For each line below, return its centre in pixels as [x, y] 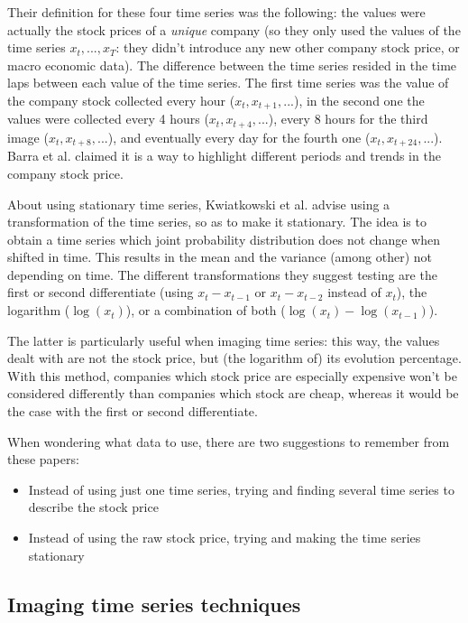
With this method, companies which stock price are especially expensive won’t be [232, 375]
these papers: [43, 459]
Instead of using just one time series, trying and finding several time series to [241, 489]
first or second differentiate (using [101, 292]
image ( [28, 137]
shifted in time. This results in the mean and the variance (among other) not [220, 257]
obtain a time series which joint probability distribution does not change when [224, 239]
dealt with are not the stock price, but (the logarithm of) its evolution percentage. [234, 358]
